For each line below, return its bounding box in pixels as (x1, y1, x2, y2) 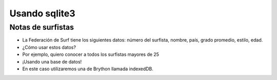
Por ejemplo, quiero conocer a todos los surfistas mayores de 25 (22, 51, 159, 57)
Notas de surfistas (9, 23, 74, 32)
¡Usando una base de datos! (22, 58, 82, 65)
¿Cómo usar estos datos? (22, 44, 76, 50)
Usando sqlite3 (9, 8, 75, 19)
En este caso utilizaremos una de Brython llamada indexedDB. (22, 66, 154, 72)
